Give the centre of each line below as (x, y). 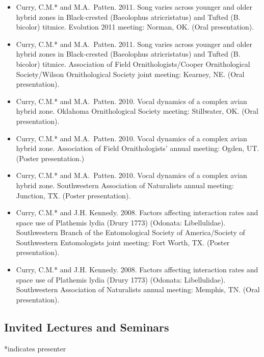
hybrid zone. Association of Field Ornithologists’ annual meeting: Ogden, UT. (138, 148)
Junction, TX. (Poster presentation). (73, 195)
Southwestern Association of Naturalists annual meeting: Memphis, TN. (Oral (138, 289)
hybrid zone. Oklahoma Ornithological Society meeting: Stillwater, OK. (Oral (137, 111)
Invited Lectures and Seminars (87, 327)
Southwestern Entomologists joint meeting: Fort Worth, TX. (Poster (123, 242)
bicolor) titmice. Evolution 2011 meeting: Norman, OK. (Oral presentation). (135, 27)
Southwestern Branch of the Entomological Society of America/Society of (130, 232)
